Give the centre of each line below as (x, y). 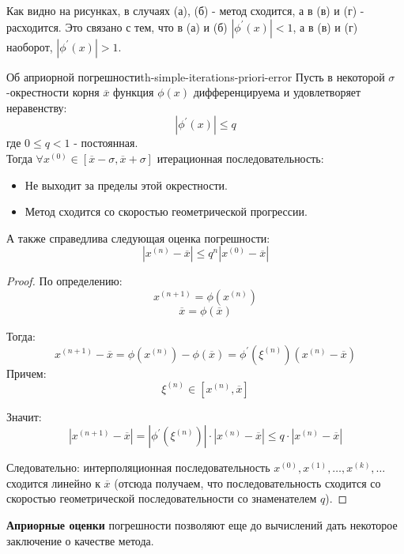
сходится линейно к (53, 482)
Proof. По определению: (64, 281)
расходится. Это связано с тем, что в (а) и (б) (117, 26)
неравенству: (37, 107)
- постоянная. (106, 143)
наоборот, (30, 46)
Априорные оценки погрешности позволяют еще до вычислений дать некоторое (202, 524)
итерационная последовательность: (240, 158)
